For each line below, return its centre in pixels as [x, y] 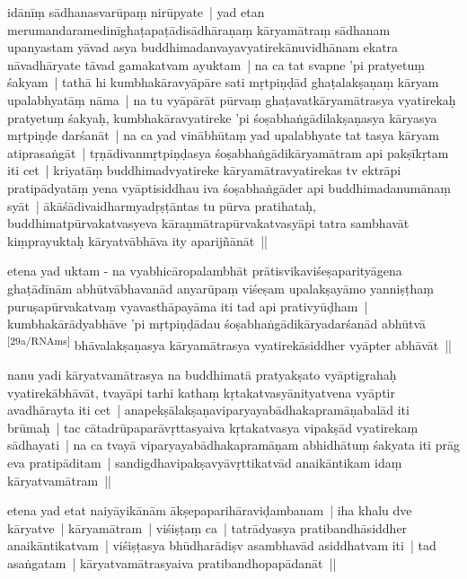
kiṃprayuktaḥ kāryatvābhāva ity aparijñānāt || [137, 240]
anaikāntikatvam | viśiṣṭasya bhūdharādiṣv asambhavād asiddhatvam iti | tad [222, 545]
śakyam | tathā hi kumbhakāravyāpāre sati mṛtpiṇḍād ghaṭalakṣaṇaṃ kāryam [223, 82]
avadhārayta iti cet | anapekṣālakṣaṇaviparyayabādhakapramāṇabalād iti [208, 410]
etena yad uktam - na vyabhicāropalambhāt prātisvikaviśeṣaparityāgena [205, 271]
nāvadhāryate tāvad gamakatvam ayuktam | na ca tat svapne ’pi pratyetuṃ [216, 64]
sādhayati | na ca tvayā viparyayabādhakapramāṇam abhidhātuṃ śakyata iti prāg [233, 445]
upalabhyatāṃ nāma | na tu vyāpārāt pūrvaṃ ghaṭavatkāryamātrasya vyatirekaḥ [232, 99]
